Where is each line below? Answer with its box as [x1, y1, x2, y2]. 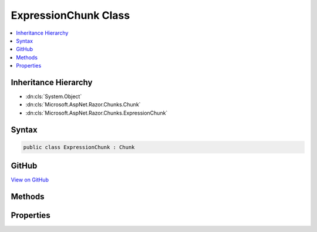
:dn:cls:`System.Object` [25, 93, 82, 100]
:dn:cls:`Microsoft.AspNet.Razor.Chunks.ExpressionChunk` [25, 109, 168, 116]
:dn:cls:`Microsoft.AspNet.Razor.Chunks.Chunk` [25, 101, 141, 108]
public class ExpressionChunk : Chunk [23, 144, 135, 150]
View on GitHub [11, 176, 49, 183]
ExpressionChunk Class [11, 9, 130, 22]
